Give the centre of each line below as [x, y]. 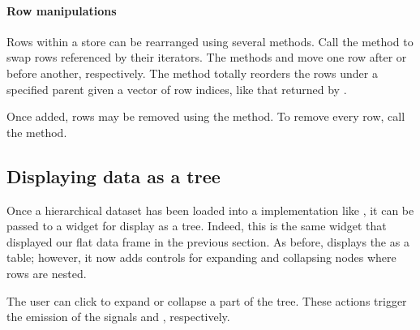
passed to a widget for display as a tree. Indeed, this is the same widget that [197, 226]
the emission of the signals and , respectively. [118, 317]
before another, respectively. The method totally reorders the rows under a [192, 73]
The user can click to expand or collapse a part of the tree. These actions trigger [207, 300]
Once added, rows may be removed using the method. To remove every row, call [206, 116]
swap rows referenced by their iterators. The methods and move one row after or [207, 57]
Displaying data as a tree [114, 176]
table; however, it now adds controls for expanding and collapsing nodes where [201, 257]
